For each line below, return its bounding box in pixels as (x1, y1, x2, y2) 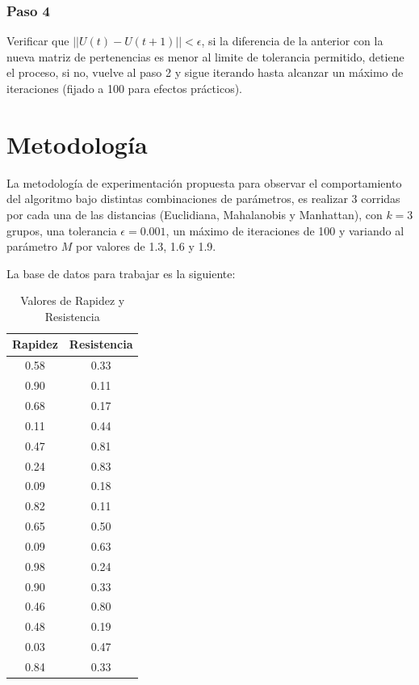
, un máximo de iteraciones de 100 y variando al (166, 222, 404, 239)
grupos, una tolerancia (6, 222, 117, 239)
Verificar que (6, 32, 69, 49)
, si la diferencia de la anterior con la (201, 32, 383, 49)
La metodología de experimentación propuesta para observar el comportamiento (6, 174, 402, 191)
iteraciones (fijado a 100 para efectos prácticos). (6, 80, 242, 96)
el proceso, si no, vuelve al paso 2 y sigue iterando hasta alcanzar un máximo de (6, 64, 404, 81)
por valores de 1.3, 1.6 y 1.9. (76, 238, 216, 255)
